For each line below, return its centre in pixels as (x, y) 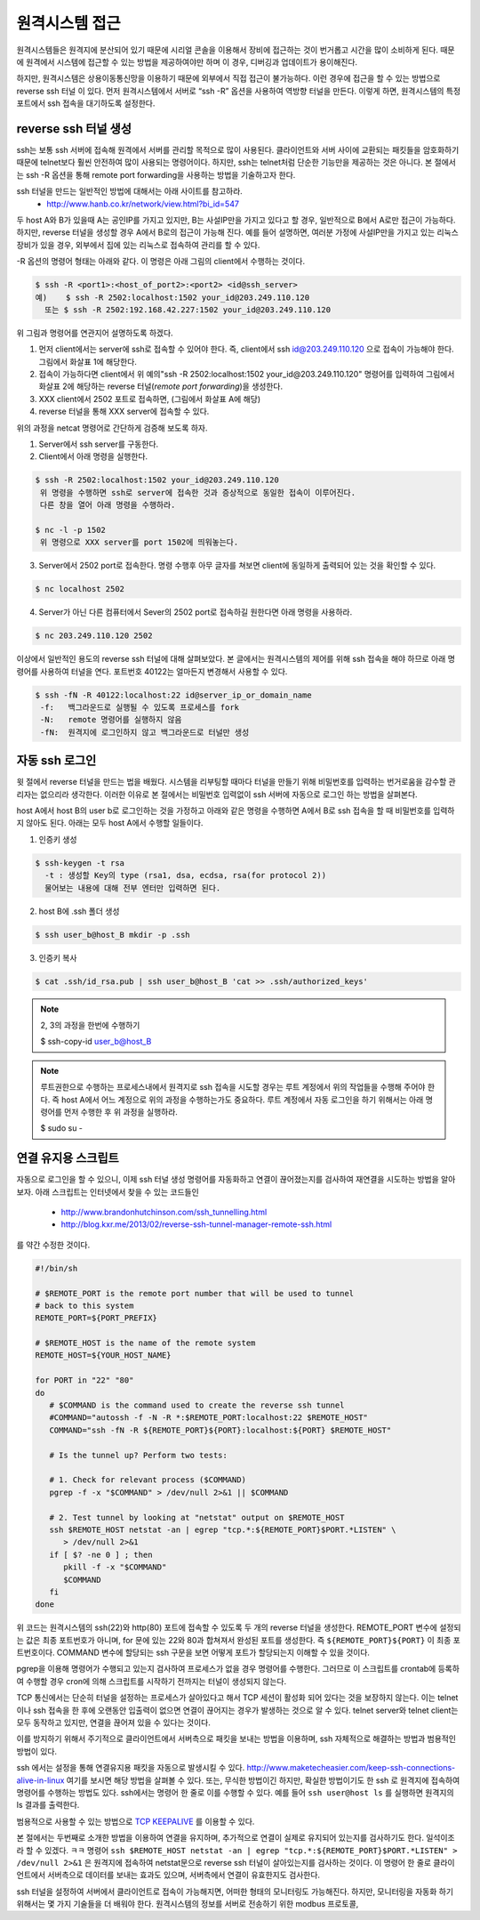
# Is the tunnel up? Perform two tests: (139, 1455)
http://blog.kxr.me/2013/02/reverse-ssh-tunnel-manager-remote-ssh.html (196, 1224)
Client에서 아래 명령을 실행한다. (93, 456)
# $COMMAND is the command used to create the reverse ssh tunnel (197, 1405)
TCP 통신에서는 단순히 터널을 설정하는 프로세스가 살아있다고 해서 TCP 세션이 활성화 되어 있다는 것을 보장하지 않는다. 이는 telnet (237, 1698)
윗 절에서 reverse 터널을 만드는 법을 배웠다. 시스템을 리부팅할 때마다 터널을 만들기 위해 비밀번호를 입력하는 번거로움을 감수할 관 (236, 782)
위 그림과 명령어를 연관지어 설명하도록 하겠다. (95, 333)
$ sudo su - (62, 1128)
